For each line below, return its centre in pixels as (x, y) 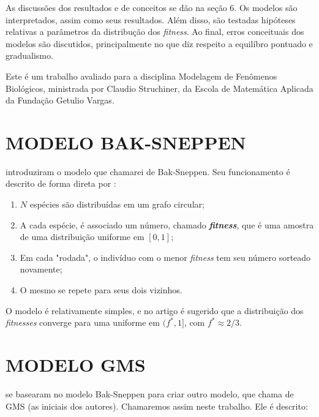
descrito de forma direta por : (61, 183)
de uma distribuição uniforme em (82, 237)
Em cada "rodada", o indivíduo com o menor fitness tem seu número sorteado (165, 257)
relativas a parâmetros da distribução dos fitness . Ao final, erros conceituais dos (155, 32)
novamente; (41, 269)
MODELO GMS (76, 364)
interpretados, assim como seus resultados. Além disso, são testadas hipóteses (151, 19)
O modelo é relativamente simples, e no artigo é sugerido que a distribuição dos (155, 310)
